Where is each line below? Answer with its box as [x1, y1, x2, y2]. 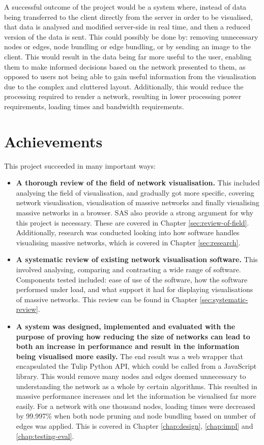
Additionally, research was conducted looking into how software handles [16, 227, 240, 238]
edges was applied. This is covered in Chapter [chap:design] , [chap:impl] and [16, 420, 253, 431]
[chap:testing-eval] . [16, 430, 74, 441]
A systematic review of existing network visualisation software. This [16, 254, 258, 265]
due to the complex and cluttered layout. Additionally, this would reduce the [4, 81, 244, 91]
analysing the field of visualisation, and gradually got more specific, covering [16, 187, 254, 198]
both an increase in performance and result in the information [16, 341, 240, 352]
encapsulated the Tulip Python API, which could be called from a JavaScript [16, 361, 257, 371]
